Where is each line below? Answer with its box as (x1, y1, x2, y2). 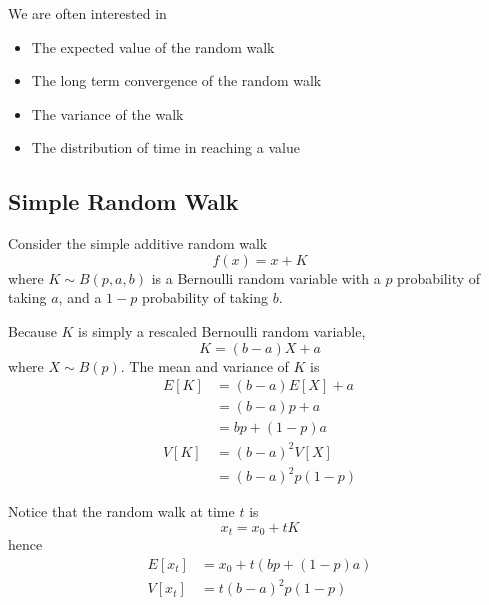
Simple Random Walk (8, 186, 239, 217)
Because (8, 320, 57, 341)
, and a (58, 287, 102, 308)
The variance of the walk (31, 103, 184, 124)
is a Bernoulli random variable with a (151, 267, 381, 288)
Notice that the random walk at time (8, 501, 235, 522)
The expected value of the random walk (31, 36, 275, 57)
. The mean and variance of (120, 355, 289, 376)
